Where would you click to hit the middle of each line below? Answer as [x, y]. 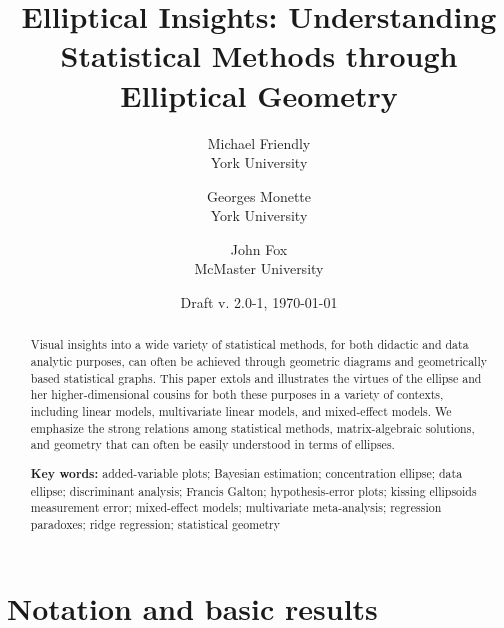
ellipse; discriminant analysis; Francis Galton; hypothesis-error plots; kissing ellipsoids [253, 490]
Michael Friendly [259, 142]
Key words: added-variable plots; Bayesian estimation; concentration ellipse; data [246, 473]
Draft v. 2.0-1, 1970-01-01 [259, 302]
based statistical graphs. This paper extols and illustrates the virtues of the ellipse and [256, 377]
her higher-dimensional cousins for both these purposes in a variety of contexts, [237, 394]
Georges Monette [259, 195]
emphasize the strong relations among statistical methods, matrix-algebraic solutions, [252, 427]
